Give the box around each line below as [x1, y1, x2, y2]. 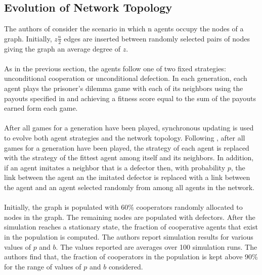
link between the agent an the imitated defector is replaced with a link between [4, 172, 250, 182]
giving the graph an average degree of [4, 43, 120, 54]
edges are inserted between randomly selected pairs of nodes [64, 33, 250, 43]
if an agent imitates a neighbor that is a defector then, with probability [4, 162, 226, 172]
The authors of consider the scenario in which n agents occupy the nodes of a [4, 23, 244, 34]
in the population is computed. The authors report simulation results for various [4, 231, 253, 242]
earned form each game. [4, 103, 78, 113]
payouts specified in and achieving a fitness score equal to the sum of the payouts [4, 93, 256, 103]
